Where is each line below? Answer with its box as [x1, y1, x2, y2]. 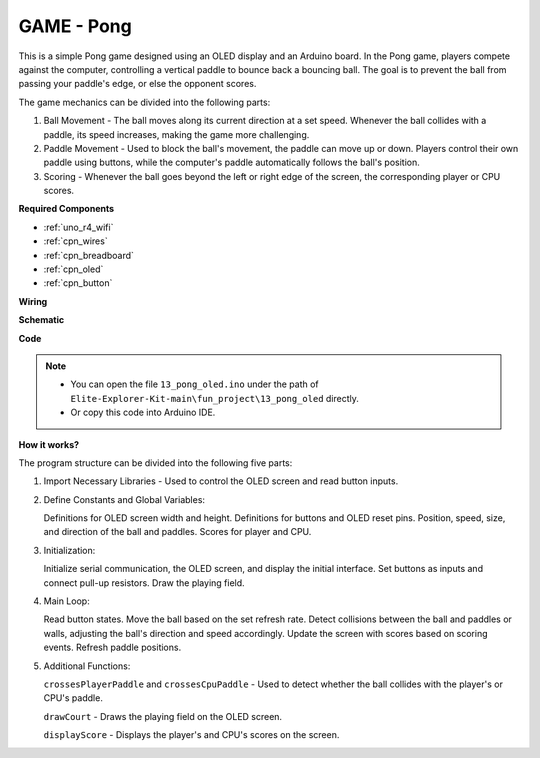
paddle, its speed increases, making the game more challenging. [43, 128, 310, 140]
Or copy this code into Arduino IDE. [70, 406, 216, 419]
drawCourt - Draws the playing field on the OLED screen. [43, 710, 283, 722]
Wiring [18, 295, 48, 307]
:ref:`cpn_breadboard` [43, 249, 135, 261]
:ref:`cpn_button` [43, 277, 113, 289]
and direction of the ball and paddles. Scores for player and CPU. [43, 526, 312, 538]
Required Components [18, 203, 115, 215]
